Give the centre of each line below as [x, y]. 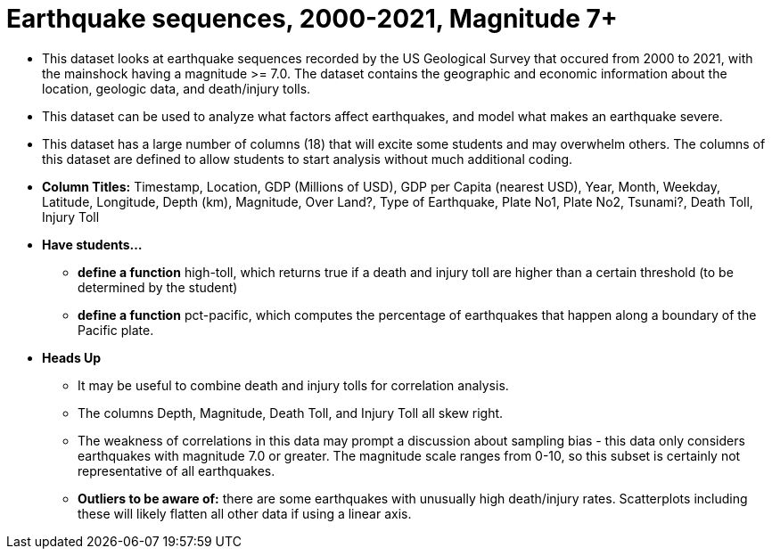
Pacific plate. [116, 330]
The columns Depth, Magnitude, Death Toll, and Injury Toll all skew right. [291, 413]
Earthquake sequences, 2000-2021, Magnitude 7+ [312, 19]
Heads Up [72, 357]
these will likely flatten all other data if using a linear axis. [245, 513]
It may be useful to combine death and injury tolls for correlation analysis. [293, 385]
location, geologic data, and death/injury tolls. [177, 88]
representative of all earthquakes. [177, 470]
